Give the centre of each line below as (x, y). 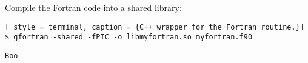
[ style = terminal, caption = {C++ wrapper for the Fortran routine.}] (155, 27)
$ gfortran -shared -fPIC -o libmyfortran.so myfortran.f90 (129, 37)
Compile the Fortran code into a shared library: (93, 7)
